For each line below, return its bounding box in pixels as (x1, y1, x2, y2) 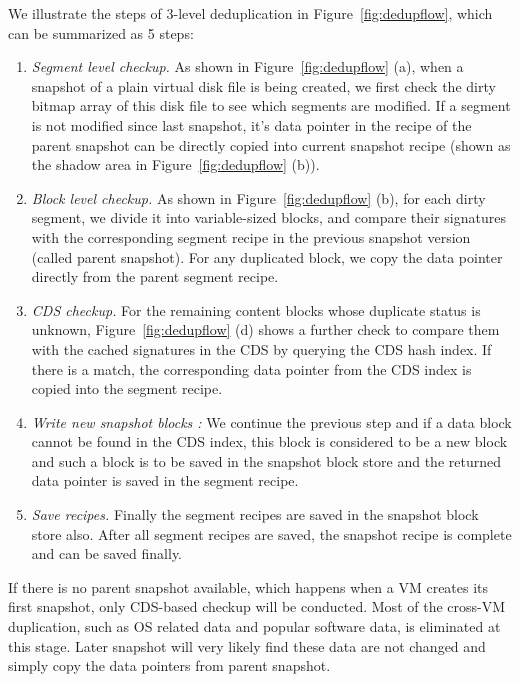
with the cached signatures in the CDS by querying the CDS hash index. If (31, 338, 492, 359)
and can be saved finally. (31, 543, 183, 564)
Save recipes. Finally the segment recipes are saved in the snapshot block (31, 504, 479, 525)
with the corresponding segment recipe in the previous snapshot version (31, 226, 471, 247)
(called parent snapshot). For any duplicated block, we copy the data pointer (31, 246, 503, 267)
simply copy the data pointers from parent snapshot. (8, 655, 331, 676)
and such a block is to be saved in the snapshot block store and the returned (31, 450, 501, 471)
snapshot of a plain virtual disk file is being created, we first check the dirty (31, 75, 496, 96)
